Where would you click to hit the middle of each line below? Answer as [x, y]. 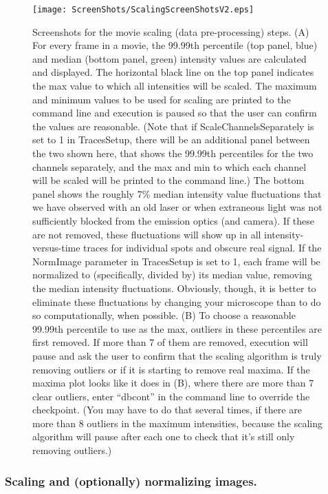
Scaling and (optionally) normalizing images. [131, 481]
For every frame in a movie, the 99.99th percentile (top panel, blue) [175, 45]
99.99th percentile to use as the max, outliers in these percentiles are [177, 328]
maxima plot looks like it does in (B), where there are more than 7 [173, 383]
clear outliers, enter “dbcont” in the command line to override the [171, 396]
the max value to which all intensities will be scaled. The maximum [175, 86]
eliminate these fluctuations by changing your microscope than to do [177, 301]
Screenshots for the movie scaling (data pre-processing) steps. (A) [171, 31]
